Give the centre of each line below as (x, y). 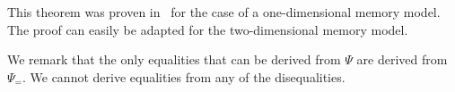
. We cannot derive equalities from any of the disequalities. (184, 76)
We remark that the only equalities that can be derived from (174, 59)
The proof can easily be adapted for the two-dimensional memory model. (208, 29)
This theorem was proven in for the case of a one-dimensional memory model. (224, 12)
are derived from (402, 59)
